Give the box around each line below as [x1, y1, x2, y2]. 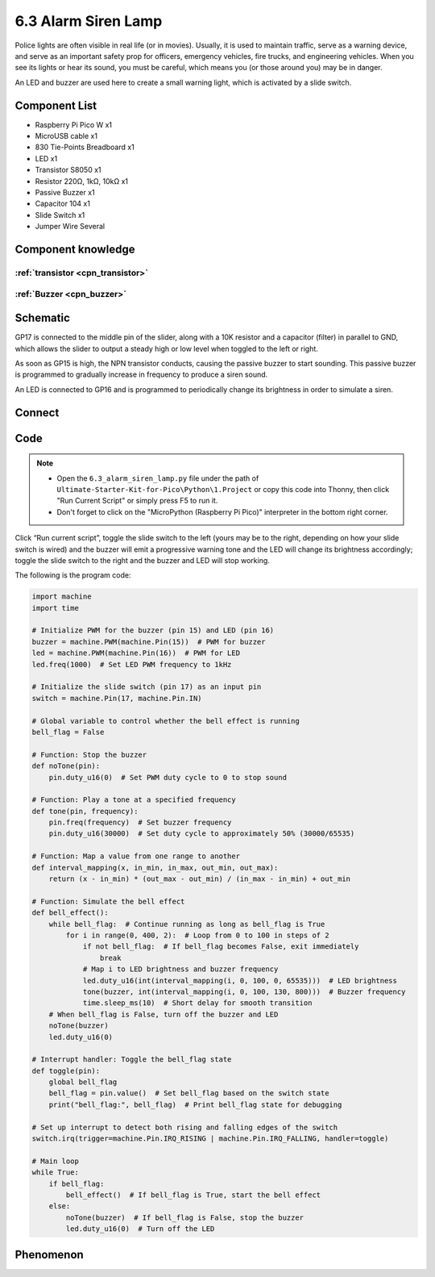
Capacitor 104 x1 [35, 198, 90, 209]
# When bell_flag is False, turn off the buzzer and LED [48, 1009, 279, 1019]
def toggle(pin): [31, 1066, 101, 1075]
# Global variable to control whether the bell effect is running [31, 716, 300, 725]
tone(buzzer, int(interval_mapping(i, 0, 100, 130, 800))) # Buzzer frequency [82, 987, 406, 996]
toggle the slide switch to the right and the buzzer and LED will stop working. [14, 555, 270, 565]
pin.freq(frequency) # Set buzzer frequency [48, 818, 232, 827]
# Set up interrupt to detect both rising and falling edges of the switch [31, 1122, 338, 1132]
